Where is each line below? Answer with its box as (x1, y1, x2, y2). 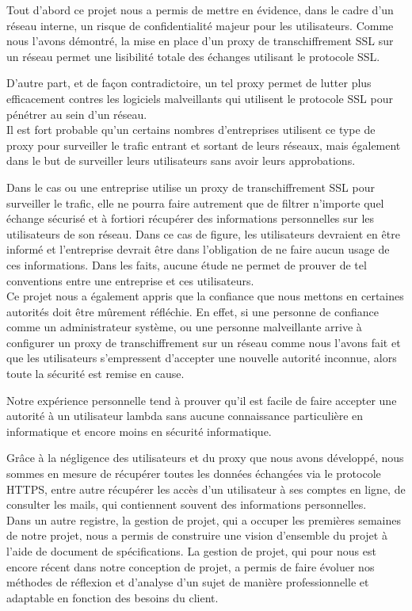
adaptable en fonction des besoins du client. (6, 589, 219, 605)
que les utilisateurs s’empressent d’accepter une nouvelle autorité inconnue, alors (6, 349, 397, 366)
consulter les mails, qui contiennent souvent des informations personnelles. (6, 496, 367, 513)
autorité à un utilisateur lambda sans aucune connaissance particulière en (6, 407, 364, 424)
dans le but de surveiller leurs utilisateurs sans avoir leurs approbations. (6, 152, 356, 169)
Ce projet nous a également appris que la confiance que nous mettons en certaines (6, 288, 404, 304)
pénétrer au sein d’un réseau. (6, 105, 147, 122)
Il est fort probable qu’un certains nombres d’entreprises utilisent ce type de (6, 121, 376, 138)
